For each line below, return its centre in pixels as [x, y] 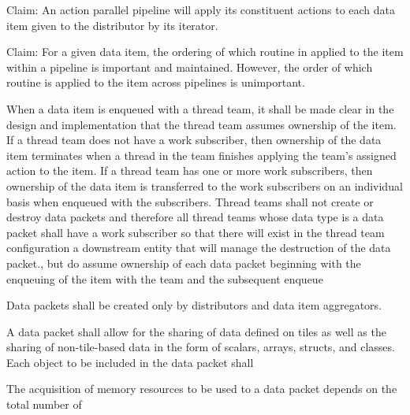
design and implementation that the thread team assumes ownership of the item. [201, 124]
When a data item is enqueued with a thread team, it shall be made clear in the [200, 108]
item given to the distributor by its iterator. [112, 25]
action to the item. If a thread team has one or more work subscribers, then [190, 170]
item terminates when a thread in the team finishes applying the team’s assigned [201, 155]
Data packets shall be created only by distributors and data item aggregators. [194, 305]
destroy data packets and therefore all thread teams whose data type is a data [195, 217]
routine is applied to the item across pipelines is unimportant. [156, 82]
